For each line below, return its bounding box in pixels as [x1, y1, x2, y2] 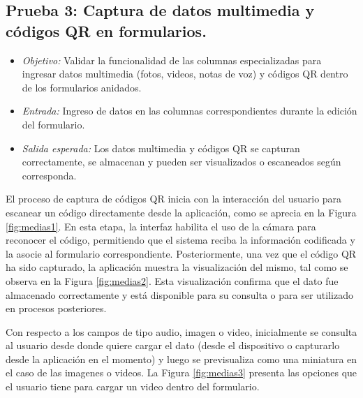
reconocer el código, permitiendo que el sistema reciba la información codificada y [6, 233, 355, 247]
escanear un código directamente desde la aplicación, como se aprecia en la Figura [6, 205, 357, 219]
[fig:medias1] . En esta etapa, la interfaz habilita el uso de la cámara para [6, 219, 316, 233]
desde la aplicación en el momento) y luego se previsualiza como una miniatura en [6, 351, 357, 366]
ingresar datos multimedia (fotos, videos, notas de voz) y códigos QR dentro [22, 66, 348, 81]
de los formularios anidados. [22, 80, 142, 94]
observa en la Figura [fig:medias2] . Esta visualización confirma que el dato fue [6, 273, 339, 288]
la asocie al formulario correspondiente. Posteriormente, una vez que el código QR [6, 246, 357, 260]
